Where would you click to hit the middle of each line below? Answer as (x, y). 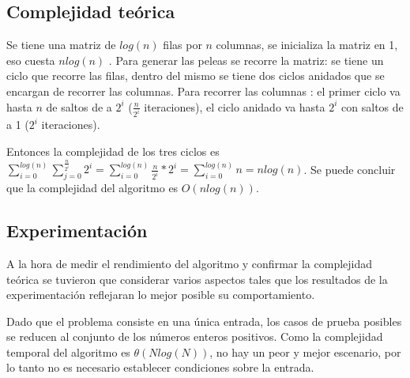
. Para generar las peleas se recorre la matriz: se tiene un (246, 60)
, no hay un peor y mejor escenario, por (305, 352)
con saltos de (372, 106)
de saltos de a (79, 106)
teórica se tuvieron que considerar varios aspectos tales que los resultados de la (197, 279)
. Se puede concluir (350, 169)
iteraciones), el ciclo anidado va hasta (235, 106)
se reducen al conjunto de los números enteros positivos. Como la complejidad (195, 336)
